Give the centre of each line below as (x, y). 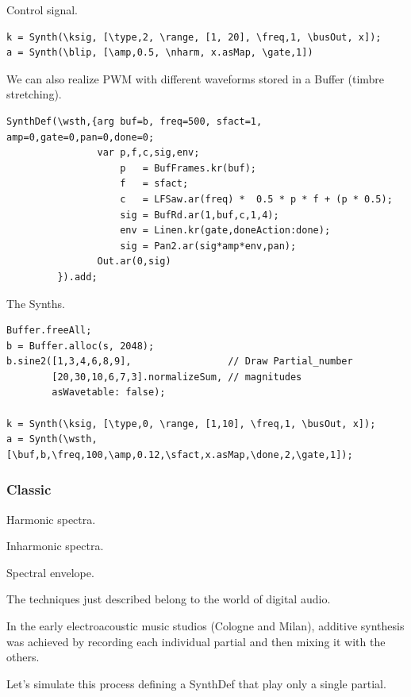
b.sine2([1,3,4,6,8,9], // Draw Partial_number (180, 362)
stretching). (34, 94)
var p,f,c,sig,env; (148, 153)
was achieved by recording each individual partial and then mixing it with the (196, 641)
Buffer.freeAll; (49, 331)
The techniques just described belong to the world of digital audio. (169, 599)
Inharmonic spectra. (55, 546)
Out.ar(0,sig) (134, 262)
